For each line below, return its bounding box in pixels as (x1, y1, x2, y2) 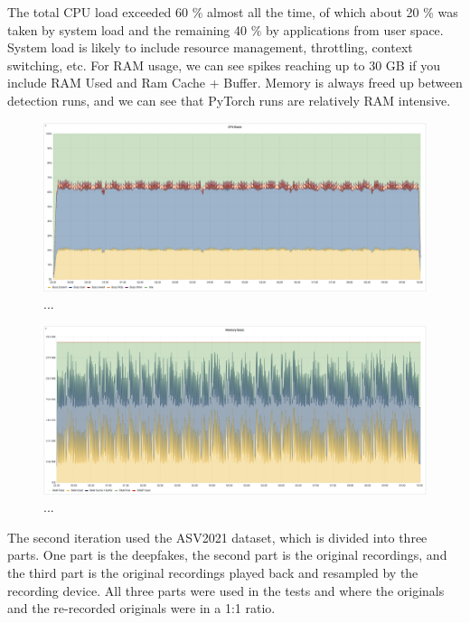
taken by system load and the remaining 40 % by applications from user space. (7, 20, 444, 39)
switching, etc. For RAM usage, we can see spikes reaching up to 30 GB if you (7, 55, 441, 74)
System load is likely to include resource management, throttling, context (7, 38, 413, 57)
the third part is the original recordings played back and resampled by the (7, 563, 418, 582)
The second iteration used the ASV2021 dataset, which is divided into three (7, 527, 428, 546)
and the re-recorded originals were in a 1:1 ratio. (7, 599, 276, 618)
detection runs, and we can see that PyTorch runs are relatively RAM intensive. (7, 90, 451, 109)
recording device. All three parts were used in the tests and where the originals (7, 581, 445, 600)
